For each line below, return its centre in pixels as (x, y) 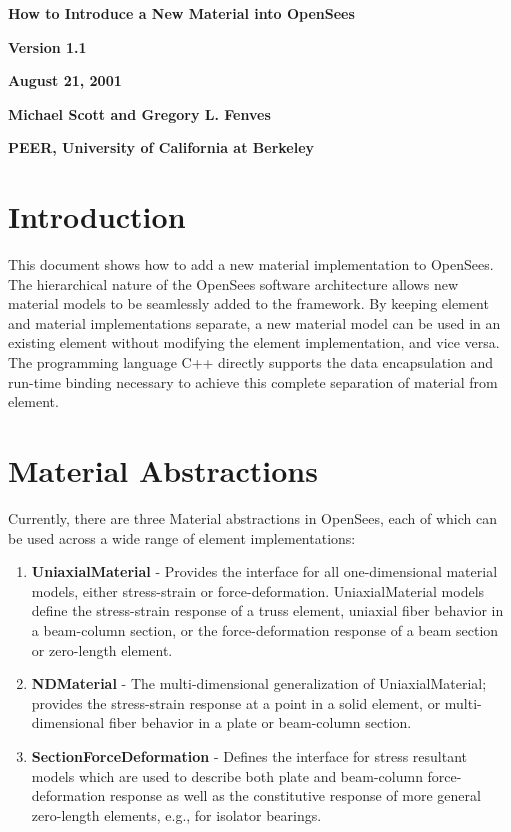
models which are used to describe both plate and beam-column (227, 775)
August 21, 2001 (65, 80)
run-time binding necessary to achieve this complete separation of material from (253, 381)
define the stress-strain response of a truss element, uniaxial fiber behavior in (267, 610)
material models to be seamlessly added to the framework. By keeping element (248, 303)
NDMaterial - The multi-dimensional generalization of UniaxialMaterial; (259, 683)
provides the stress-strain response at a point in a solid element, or (236, 702)
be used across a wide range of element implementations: (182, 537)
